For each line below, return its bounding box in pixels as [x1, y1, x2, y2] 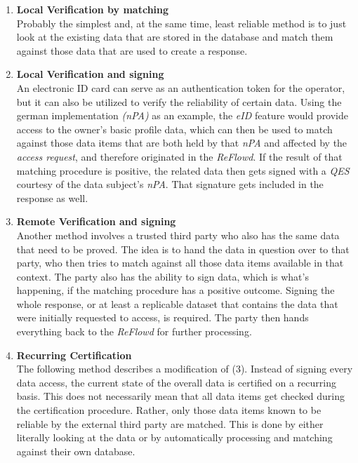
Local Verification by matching [16, 2, 169, 16]
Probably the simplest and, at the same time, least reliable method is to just [16, 15, 347, 30]
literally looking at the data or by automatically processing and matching [16, 430, 333, 445]
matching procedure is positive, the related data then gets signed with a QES [16, 163, 350, 177]
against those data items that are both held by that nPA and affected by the [16, 135, 347, 150]
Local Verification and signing [16, 67, 164, 81]
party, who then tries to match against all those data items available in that [16, 255, 344, 270]
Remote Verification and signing [16, 214, 176, 229]
